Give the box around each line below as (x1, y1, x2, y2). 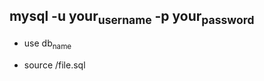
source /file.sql (23, 59, 86, 71)
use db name (23, 37, 72, 51)
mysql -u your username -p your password (9, 8, 255, 28)
